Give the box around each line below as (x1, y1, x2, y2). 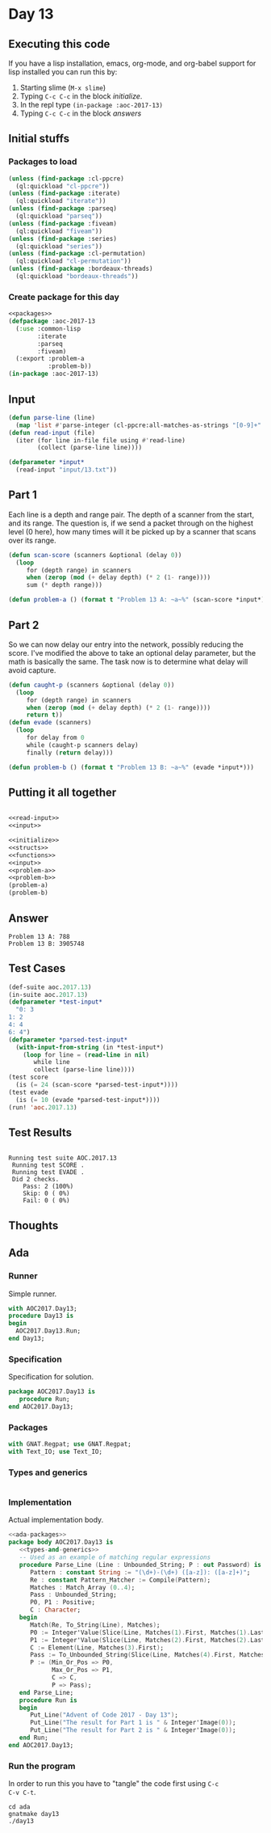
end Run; (19, 1734, 48, 1742)
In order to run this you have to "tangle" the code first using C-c (8, 1779, 219, 1789)
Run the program (8, 1760, 76, 1772)
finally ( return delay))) (26, 749, 114, 757)
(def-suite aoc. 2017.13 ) (8, 983, 92, 991)
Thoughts (8, 1218, 59, 1232)
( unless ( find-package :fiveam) (8, 219, 117, 227)
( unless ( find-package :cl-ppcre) (8, 175, 125, 183)
